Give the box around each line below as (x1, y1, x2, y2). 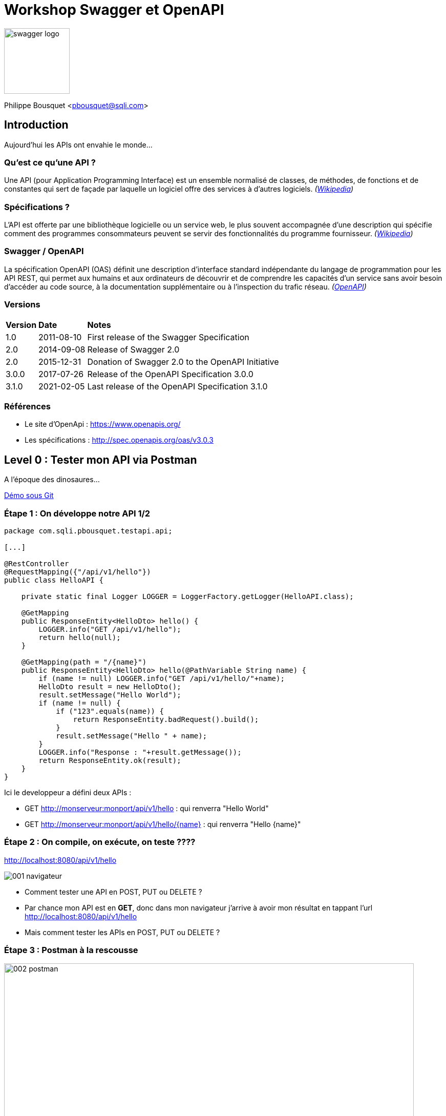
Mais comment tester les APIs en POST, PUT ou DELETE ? (25, 927, 220, 937)
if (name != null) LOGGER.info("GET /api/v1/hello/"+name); (38, 674, 285, 683)
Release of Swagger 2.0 (87, 344, 180, 355)
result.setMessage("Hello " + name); (56, 731, 207, 740)
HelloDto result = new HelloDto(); (38, 682, 181, 691)
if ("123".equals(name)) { (56, 707, 164, 715)
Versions (4, 299, 40, 310)
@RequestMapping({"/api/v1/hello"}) (4, 567, 151, 576)
